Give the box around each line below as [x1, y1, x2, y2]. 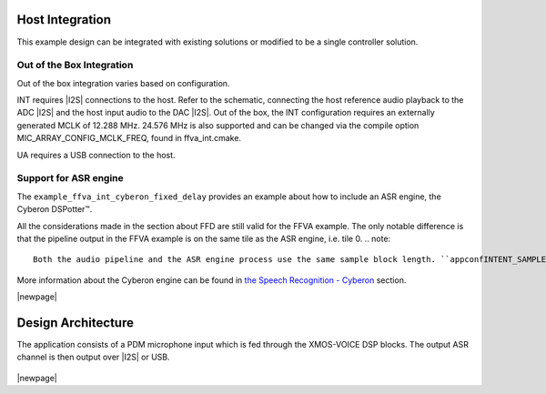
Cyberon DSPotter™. [16, 204, 93, 215]
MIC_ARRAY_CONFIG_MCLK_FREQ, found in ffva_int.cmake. [16, 133, 241, 144]
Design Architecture [16, 315, 134, 330]
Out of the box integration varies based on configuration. [16, 77, 230, 88]
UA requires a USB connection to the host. [16, 149, 177, 160]
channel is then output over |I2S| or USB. [16, 351, 170, 363]
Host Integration [16, 12, 112, 27]
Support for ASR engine [16, 172, 125, 185]
